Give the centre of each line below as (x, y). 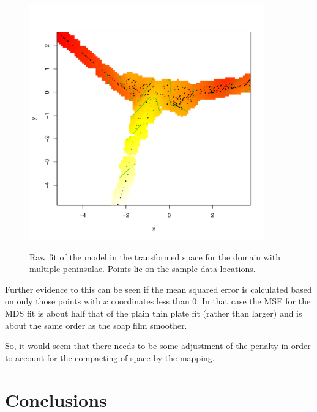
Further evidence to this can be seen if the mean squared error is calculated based (158, 289)
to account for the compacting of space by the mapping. (110, 357)
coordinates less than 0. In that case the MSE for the (211, 301)
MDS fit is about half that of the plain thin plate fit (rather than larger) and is (154, 313)
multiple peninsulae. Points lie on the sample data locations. (143, 269)
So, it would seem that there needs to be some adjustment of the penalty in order (158, 346)
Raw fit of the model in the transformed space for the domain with (155, 256)
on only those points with (53, 301)
